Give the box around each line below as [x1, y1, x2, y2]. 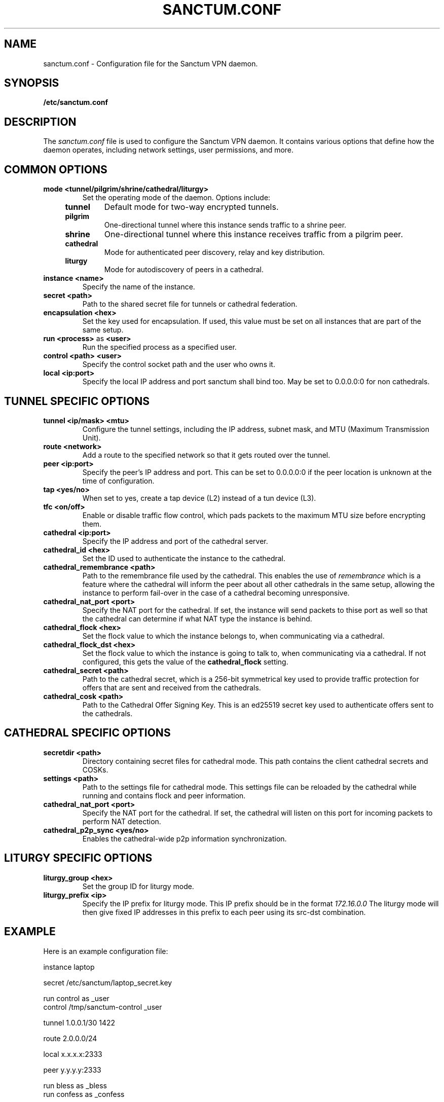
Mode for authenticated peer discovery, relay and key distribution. [104, 248, 325, 257]
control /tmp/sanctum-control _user [43, 1002, 162, 1011]
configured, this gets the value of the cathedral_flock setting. [82, 657, 288, 666]
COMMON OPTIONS [4, 163, 107, 176]
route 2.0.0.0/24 [43, 1034, 97, 1043]
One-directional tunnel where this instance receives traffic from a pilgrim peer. [104, 229, 403, 240]
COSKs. [82, 765, 108, 774]
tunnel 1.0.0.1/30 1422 [43, 1018, 116, 1027]
